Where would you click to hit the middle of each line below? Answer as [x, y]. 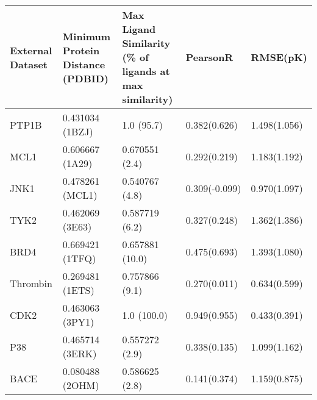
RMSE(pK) [279, 57]
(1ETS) [78, 290]
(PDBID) [85, 78]
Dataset [29, 64]
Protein [81, 50]
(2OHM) [81, 385]
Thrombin [31, 283]
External [31, 50]
